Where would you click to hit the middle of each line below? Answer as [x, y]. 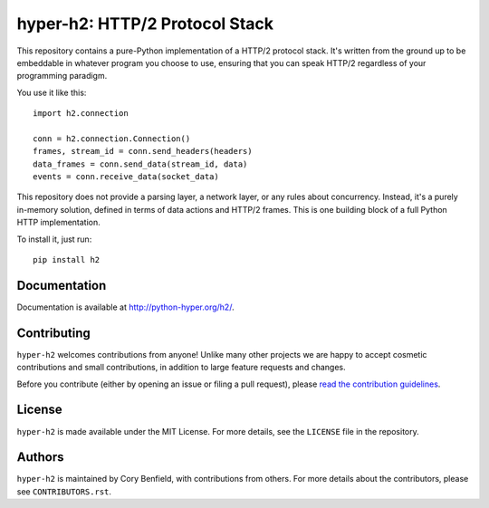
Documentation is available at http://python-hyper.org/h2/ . [125, 307]
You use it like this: [52, 92]
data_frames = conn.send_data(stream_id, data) [140, 164]
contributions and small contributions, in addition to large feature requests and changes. [181, 368]
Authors [40, 457]
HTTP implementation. [59, 223]
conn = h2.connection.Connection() [112, 139]
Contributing [53, 333]
